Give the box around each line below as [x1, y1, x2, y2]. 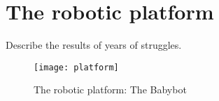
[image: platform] [34, 62, 119, 72]
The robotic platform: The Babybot [34, 82, 187, 97]
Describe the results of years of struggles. [6, 38, 182, 52]
